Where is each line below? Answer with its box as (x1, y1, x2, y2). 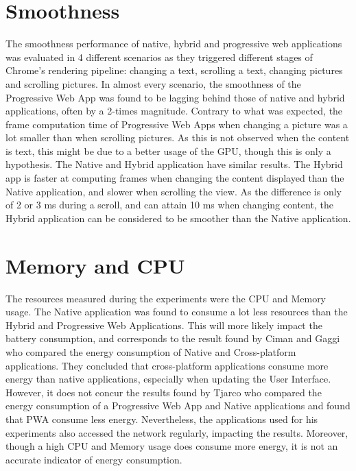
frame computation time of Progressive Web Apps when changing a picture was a (5, 117, 348, 131)
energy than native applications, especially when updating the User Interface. (5, 372, 331, 386)
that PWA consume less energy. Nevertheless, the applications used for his (5, 411, 318, 426)
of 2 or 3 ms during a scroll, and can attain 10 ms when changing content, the (5, 197, 333, 212)
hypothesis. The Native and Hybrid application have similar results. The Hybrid (5, 157, 343, 171)
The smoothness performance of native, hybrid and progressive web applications (5, 36, 342, 51)
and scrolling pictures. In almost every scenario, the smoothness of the (5, 76, 301, 90)
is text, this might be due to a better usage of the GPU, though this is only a (5, 143, 331, 158)
